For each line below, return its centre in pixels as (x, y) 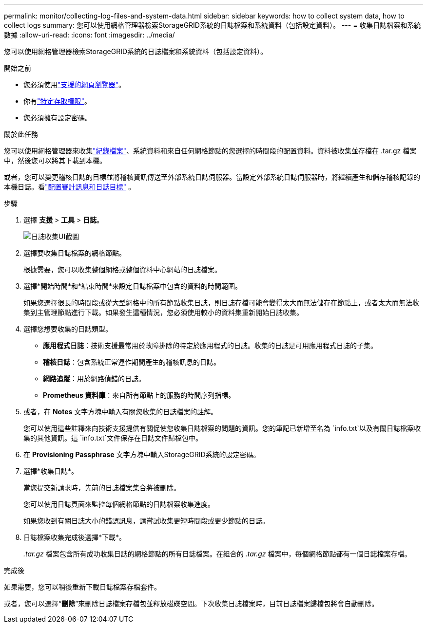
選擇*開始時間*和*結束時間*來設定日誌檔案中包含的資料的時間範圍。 (133, 286)
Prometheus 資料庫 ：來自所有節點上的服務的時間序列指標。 (139, 395)
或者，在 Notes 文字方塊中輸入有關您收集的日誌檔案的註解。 (121, 412)
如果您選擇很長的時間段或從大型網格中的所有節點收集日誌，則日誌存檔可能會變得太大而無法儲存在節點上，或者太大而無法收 (221, 303)
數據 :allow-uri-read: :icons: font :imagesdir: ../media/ (89, 35)
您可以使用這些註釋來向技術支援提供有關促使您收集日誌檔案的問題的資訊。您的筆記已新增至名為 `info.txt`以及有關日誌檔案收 (222, 428)
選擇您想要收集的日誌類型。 (68, 329)
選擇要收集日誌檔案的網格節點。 (75, 253)
